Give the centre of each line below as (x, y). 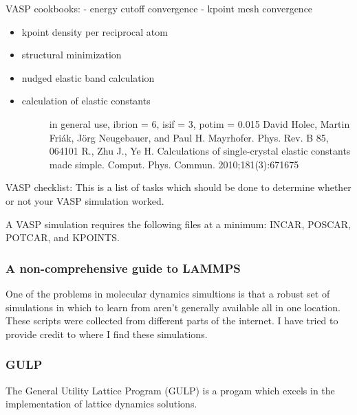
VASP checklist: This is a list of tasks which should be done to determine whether (178, 187)
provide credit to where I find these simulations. (107, 334)
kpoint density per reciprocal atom (95, 31)
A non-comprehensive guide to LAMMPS (123, 268)
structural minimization (72, 55)
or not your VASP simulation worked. (85, 200)
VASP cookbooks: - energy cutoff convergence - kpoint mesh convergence (159, 8)
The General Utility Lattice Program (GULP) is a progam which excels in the (170, 390)
